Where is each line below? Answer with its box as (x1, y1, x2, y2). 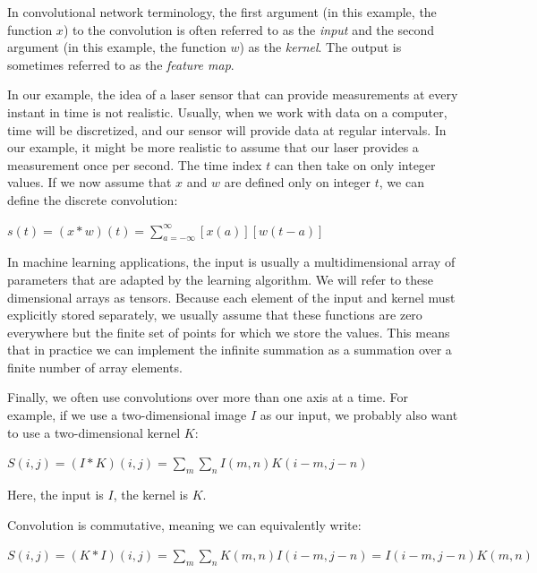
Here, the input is (7, 485, 104, 504)
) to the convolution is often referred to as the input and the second (63, 20, 434, 38)
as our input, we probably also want (260, 406, 458, 424)
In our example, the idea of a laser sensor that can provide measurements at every (7, 85, 458, 104)
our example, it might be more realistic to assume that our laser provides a (7, 138, 419, 157)
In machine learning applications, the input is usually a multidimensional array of (7, 252, 456, 271)
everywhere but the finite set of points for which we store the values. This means (7, 322, 450, 341)
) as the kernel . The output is (239, 38, 402, 56)
